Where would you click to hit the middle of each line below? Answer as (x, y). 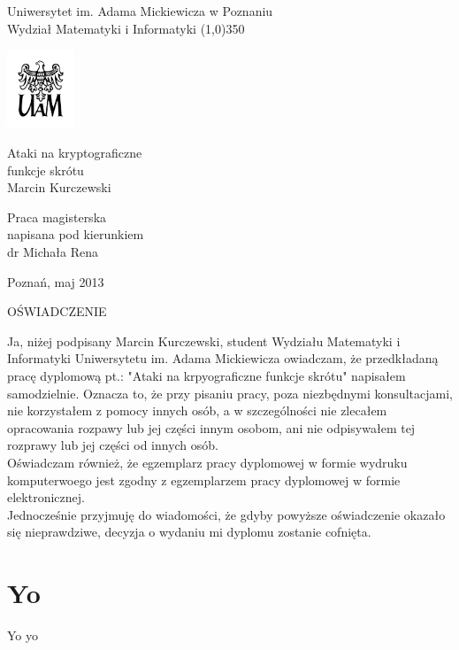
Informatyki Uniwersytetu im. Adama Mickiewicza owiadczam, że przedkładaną (223, 358)
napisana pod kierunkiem (76, 234)
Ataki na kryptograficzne (75, 153)
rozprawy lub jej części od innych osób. (113, 445)
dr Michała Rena (53, 251)
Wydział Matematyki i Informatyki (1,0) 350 (126, 28)
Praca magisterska (57, 217)
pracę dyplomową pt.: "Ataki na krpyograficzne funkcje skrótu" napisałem (207, 375)
